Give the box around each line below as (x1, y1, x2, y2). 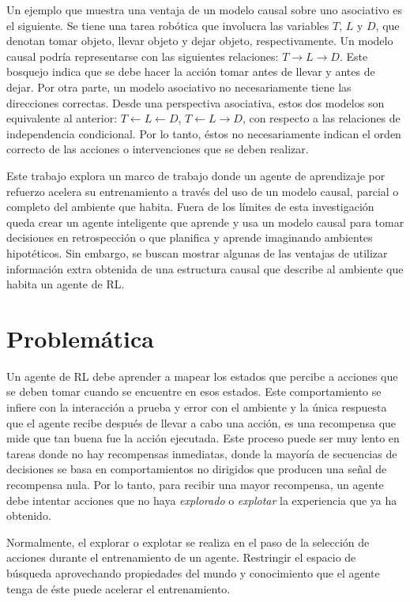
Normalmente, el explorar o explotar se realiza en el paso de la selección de (6, 533, 370, 550)
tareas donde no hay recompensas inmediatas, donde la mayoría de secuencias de (6, 445, 397, 461)
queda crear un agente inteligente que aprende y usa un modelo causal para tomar (6, 213, 404, 230)
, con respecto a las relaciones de (242, 110, 401, 126)
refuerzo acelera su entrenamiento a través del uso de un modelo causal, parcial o (6, 182, 399, 199)
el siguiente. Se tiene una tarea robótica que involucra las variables (6, 17, 329, 33)
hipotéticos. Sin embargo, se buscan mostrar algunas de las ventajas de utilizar (6, 244, 388, 261)
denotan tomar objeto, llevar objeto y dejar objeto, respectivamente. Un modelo (6, 32, 393, 49)
